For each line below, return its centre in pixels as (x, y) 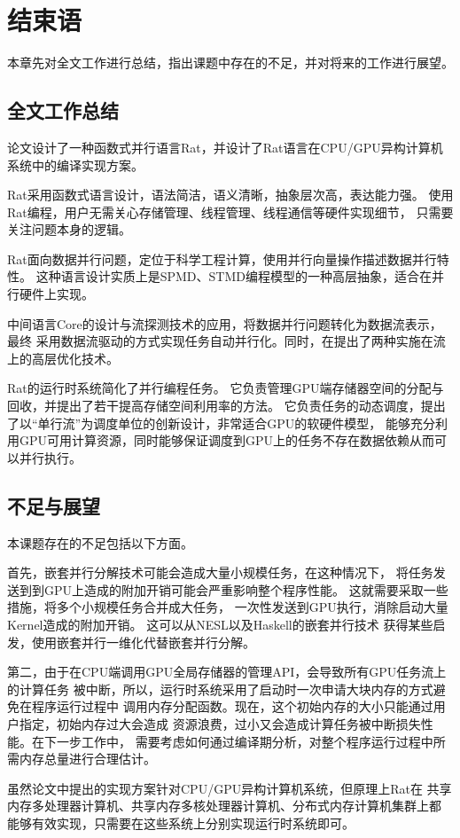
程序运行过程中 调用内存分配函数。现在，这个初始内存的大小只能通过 (232, 706)
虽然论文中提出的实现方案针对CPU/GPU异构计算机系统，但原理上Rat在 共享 (230, 788)
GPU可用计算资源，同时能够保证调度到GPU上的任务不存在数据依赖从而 (227, 440)
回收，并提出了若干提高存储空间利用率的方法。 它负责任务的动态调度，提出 (226, 406)
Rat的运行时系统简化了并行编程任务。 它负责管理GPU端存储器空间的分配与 (226, 388)
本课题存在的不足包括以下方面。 (100, 542)
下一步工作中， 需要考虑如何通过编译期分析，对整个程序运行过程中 (238, 741)
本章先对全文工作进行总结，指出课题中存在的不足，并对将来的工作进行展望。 (230, 63)
